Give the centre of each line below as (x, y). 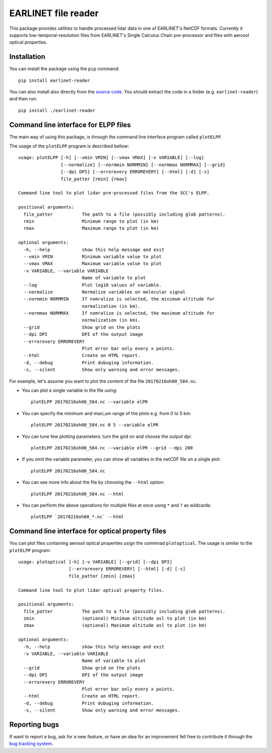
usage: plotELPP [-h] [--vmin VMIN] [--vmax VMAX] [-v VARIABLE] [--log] (111, 158)
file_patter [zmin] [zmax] (102, 576)
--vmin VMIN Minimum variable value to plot (93, 257)
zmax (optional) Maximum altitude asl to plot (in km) (115, 625)
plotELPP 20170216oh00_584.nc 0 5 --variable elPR (95, 425)
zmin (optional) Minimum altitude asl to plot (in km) (115, 618)
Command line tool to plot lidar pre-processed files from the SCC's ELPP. (114, 193)
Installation (27, 57)
